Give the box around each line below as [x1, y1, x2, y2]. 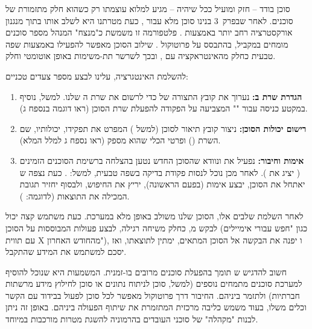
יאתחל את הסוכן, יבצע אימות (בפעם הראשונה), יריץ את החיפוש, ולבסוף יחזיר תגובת [19, 178, 305, 190]
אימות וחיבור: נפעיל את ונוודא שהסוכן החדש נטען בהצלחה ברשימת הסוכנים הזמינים [19, 154, 304, 166]
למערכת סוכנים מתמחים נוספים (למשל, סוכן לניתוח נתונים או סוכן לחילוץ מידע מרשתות [5, 277, 302, 290]
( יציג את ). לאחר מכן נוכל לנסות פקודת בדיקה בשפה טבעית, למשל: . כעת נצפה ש [19, 166, 301, 178]
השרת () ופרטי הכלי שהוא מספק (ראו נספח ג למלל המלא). [19, 134, 221, 146]
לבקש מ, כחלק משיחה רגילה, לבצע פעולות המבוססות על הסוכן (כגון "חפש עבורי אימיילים [5, 221, 308, 234]
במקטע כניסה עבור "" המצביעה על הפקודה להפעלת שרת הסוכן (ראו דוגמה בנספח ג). [19, 102, 308, 114]
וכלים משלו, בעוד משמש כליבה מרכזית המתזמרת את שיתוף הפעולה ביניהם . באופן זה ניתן [5, 301, 307, 313]
